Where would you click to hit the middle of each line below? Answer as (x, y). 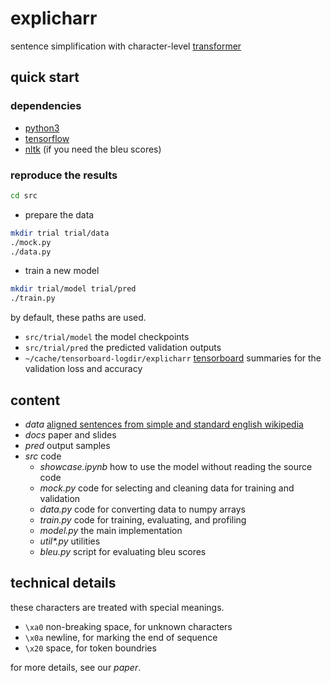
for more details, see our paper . (76, 667)
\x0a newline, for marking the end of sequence (121, 637)
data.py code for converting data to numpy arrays (142, 509)
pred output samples (67, 445)
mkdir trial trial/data (60, 233)
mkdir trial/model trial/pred (73, 289)
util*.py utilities (70, 541)
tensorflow (47, 138)
